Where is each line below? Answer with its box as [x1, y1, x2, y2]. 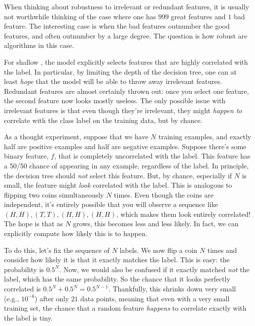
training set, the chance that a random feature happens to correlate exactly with [4, 303, 247, 313]
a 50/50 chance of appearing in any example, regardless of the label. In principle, [4, 160, 249, 170]
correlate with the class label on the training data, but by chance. [4, 115, 203, 125]
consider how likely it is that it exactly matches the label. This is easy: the [4, 254, 230, 265]
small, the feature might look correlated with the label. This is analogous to [4, 180, 232, 190]
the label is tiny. [4, 312, 53, 323]
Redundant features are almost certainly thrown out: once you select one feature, [4, 85, 249, 96]
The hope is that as [4, 218, 63, 229]
